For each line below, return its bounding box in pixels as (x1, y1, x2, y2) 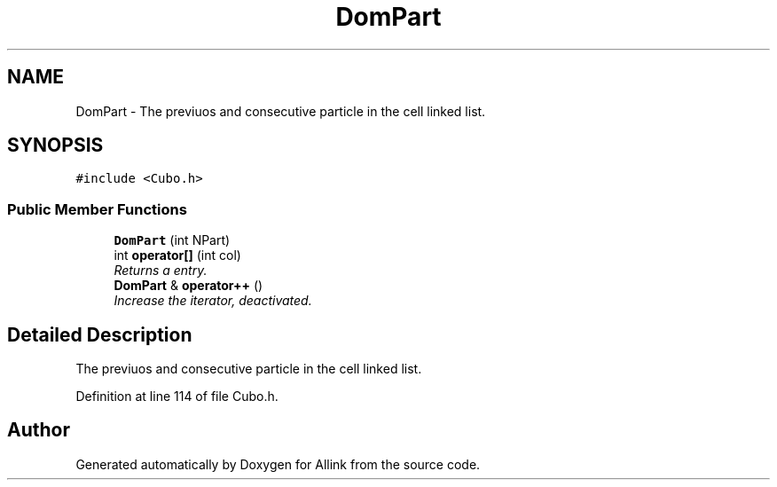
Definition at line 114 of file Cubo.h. (75, 389, 279, 405)
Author (7, 419, 70, 442)
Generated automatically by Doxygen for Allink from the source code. (75, 456, 481, 472)
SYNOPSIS (7, 134, 104, 157)
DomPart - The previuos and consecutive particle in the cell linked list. (75, 103, 486, 119)
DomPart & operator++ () (114, 278, 263, 294)
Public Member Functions (7, 200, 187, 218)
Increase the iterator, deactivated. (114, 293, 312, 309)
